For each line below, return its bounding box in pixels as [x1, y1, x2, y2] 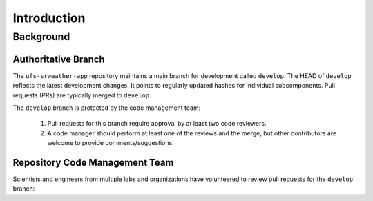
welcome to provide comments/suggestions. [47, 139, 174, 147]
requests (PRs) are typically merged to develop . [12, 90, 151, 99]
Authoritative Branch [12, 53, 105, 65]
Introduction [12, 10, 86, 26]
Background [12, 30, 70, 43]
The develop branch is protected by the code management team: [12, 104, 201, 112]
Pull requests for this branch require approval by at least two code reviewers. [47, 119, 267, 128]
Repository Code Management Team [12, 156, 174, 169]
